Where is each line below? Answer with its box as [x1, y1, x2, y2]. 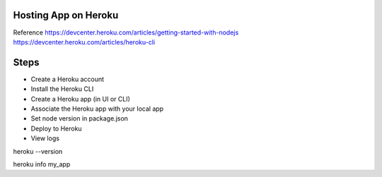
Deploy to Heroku [30, 124, 82, 133]
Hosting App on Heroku [13, 9, 119, 21]
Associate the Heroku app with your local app [30, 104, 164, 113]
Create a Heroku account [30, 75, 105, 83]
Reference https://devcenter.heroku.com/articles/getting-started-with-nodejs [13, 28, 239, 37]
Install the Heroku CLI [30, 85, 94, 93]
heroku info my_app [13, 159, 71, 169]
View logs [30, 134, 60, 142]
